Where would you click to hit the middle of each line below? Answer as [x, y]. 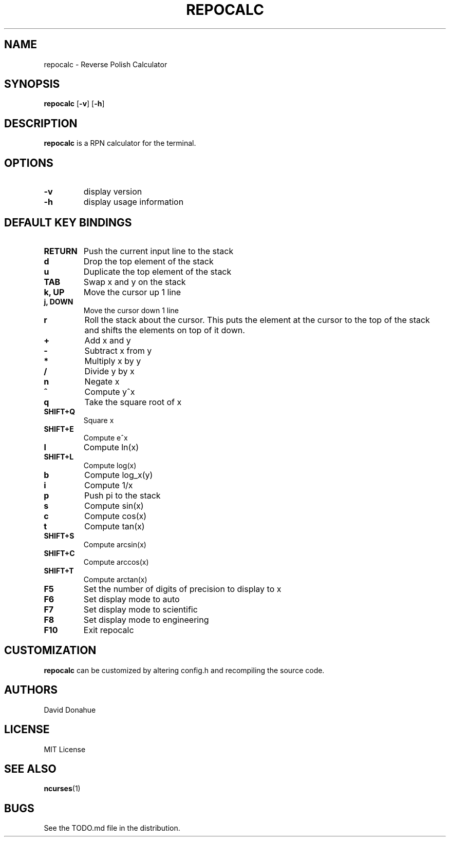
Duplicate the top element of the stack [157, 271]
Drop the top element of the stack [148, 261]
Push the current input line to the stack [158, 251]
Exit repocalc [109, 630]
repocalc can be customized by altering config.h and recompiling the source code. [184, 670]
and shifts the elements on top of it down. [165, 330]
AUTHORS [31, 690]
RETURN [61, 251]
